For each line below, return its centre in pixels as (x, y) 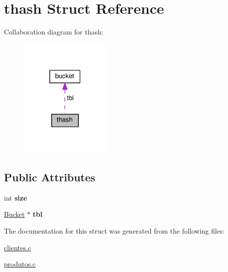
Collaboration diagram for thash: (54, 32)
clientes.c (17, 247)
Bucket (15, 214)
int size (16, 197)
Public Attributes (50, 177)
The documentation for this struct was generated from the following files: (114, 230)
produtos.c (20, 264)
